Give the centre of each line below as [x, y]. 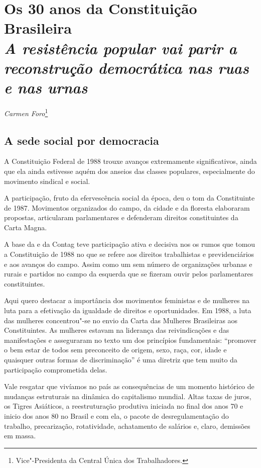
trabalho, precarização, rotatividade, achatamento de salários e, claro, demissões [127, 426]
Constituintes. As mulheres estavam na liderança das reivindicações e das [117, 330]
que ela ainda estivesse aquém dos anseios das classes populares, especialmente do [129, 171]
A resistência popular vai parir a [120, 48]
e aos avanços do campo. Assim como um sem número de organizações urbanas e [128, 264]
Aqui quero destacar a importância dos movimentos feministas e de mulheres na [127, 300]
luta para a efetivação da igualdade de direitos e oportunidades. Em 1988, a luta [128, 310]
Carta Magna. [26, 227]
